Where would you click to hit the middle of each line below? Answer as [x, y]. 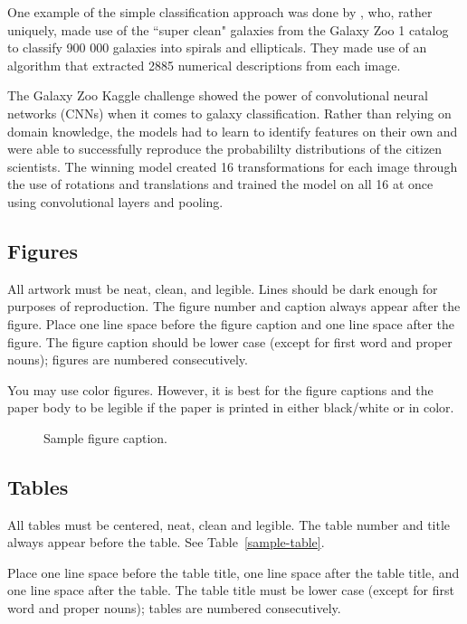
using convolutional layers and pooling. [115, 201]
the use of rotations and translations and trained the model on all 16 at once [220, 184]
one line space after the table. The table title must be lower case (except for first [231, 590]
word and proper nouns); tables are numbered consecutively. [174, 608]
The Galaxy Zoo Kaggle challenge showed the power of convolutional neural [218, 95]
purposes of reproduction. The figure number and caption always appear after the [234, 306]
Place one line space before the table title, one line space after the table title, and [233, 572]
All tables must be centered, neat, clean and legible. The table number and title [229, 524]
